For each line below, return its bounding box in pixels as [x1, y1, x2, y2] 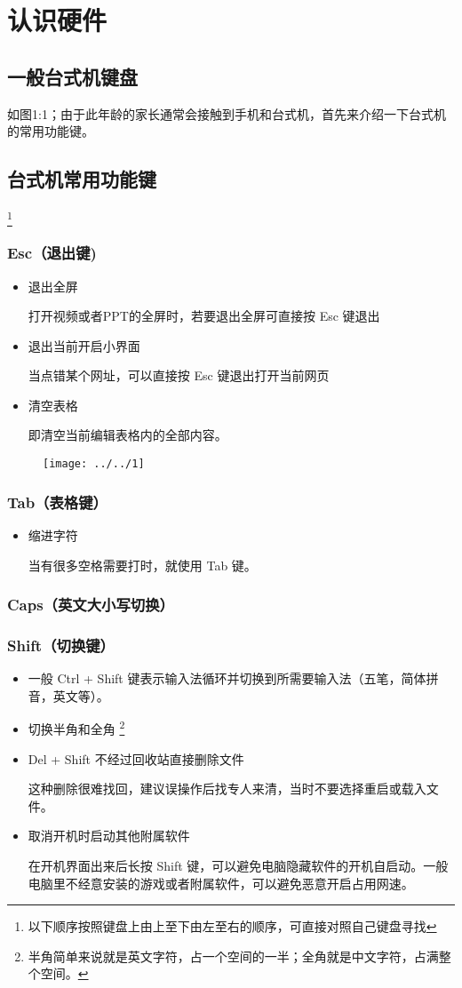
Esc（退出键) [7, 242, 97, 264]
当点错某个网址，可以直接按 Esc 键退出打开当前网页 [28, 366, 330, 385]
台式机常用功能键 [7, 165, 156, 193]
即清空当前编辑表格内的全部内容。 [28, 426, 227, 444]
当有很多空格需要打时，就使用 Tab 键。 [28, 555, 257, 574]
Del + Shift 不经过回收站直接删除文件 [28, 749, 244, 768]
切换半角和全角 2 [28, 717, 125, 738]
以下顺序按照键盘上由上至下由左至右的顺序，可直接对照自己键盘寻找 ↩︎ [28, 917, 437, 936]
